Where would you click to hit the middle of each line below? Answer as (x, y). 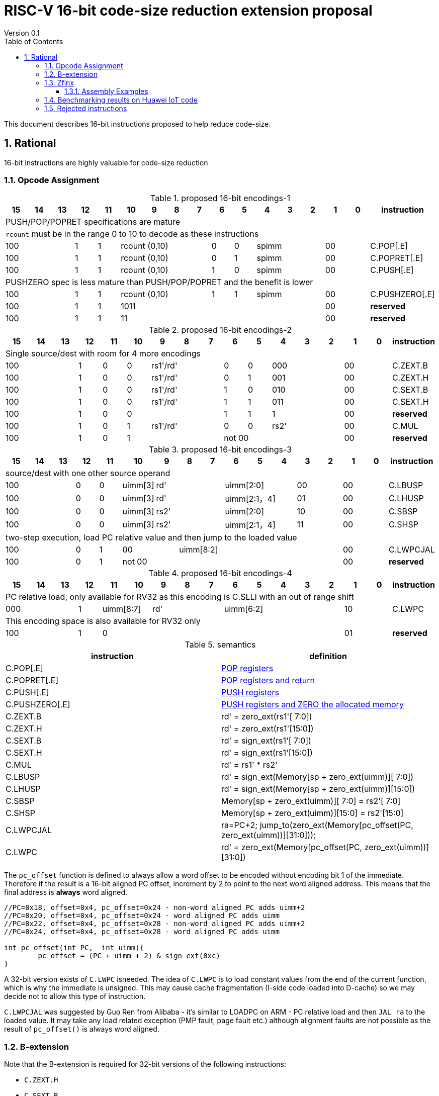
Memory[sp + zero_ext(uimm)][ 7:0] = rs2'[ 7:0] (311, 801)
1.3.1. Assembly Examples (106, 91)
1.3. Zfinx (59, 82)
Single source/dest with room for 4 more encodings (103, 354)
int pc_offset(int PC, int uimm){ (74, 948)
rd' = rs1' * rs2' (249, 765)
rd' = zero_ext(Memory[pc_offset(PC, (292, 847)
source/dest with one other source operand (88, 473)
